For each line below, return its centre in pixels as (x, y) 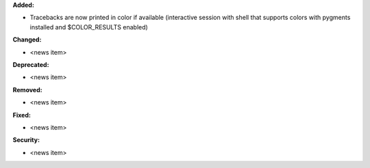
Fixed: (22, 115)
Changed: (27, 40)
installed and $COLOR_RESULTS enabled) (89, 27)
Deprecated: (31, 64)
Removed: (27, 89)
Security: (26, 140)
